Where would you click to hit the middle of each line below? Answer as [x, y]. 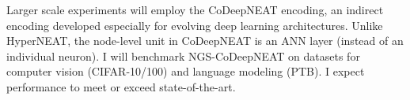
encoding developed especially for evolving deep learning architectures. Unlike [195, 25]
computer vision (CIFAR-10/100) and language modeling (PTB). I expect [186, 71]
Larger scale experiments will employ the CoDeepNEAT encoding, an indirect [195, 9]
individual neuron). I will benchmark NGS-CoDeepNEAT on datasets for [183, 56]
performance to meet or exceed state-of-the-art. [121, 86]
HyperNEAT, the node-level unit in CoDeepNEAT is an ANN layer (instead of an [205, 41]
